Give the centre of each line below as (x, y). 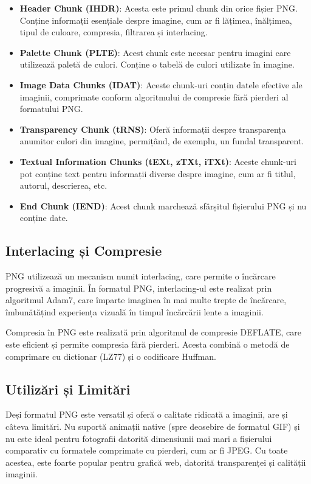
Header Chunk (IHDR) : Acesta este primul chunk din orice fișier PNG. (159, 8)
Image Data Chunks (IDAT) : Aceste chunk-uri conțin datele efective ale (161, 84)
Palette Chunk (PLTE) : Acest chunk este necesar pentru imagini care (155, 52)
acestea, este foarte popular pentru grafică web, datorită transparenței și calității (156, 462)
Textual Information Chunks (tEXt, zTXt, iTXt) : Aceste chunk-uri (158, 161)
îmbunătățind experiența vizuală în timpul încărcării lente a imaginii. (135, 311)
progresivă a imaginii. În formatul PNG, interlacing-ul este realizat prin (139, 288)
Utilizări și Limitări (68, 389)
